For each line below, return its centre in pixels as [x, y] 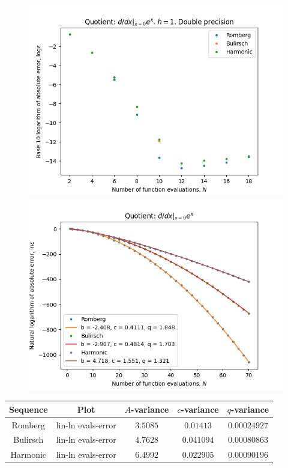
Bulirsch [28, 439]
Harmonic [28, 454]
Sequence [28, 409]
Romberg [28, 424]
